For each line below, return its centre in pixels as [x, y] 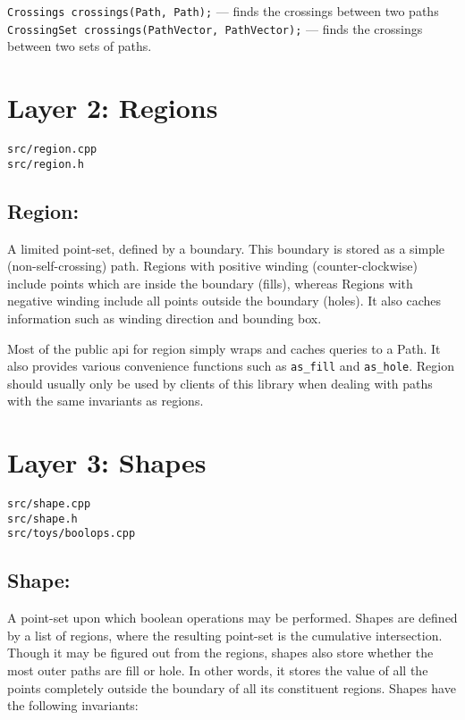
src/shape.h [42, 519]
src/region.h [46, 164]
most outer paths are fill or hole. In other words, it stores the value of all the [218, 670]
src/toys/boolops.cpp [72, 534]
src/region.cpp [52, 150]
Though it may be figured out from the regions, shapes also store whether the [220, 653]
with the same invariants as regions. [106, 401]
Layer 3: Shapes [107, 462]
